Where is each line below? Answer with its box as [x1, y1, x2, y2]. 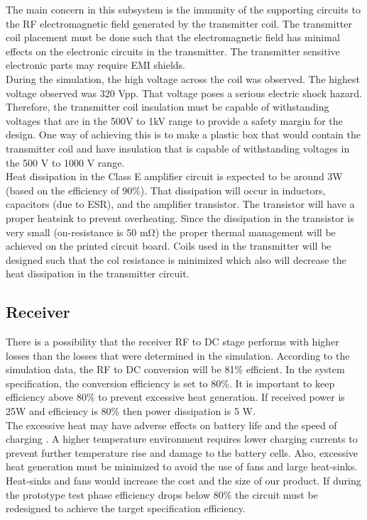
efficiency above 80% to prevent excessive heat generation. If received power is [6, 389, 345, 404]
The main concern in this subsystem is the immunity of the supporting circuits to [6, 2, 361, 16]
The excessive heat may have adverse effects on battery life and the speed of [6, 417, 337, 432]
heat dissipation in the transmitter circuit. [6, 266, 190, 281]
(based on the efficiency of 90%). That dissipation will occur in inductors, [6, 182, 326, 197]
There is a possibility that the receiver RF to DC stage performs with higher [6, 334, 339, 349]
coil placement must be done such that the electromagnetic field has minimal [6, 30, 340, 45]
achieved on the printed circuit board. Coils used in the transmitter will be [6, 238, 332, 253]
